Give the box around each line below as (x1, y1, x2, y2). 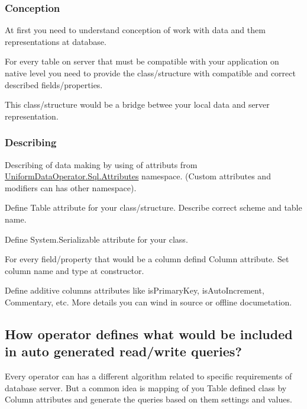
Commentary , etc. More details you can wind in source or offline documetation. (5, 295, 292, 308)
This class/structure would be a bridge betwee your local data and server (5, 98, 270, 111)
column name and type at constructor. (5, 264, 144, 276)
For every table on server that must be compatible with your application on (5, 55, 279, 67)
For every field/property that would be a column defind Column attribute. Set (5, 253, 289, 265)
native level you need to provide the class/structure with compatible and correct (5, 67, 296, 79)
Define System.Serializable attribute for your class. (5, 233, 188, 245)
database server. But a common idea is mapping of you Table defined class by (5, 381, 287, 394)
